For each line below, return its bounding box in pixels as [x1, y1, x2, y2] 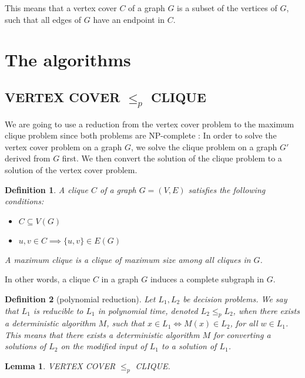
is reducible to [33, 304, 83, 316]
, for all [230, 317, 258, 329]
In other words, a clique [5, 273, 91, 285]
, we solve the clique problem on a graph [130, 140, 277, 153]
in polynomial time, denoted [98, 304, 198, 316]
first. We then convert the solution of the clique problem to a [62, 152, 282, 164]
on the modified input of [61, 340, 147, 352]
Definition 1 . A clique [5, 183, 88, 195]
